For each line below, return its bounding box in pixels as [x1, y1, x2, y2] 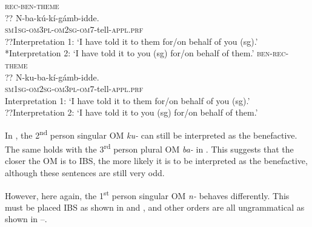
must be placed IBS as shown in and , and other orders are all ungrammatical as [5, 200, 305, 213]
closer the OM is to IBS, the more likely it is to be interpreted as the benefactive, [5, 154, 308, 167]
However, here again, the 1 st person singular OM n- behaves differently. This [5, 187, 290, 202]
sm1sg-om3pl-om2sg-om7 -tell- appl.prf [5, 23, 144, 36]
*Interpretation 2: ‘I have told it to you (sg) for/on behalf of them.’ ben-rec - [5, 47, 289, 59]
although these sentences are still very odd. [5, 166, 165, 179]
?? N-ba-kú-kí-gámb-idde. [5, 11, 99, 24]
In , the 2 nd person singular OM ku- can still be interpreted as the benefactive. [5, 127, 297, 141]
